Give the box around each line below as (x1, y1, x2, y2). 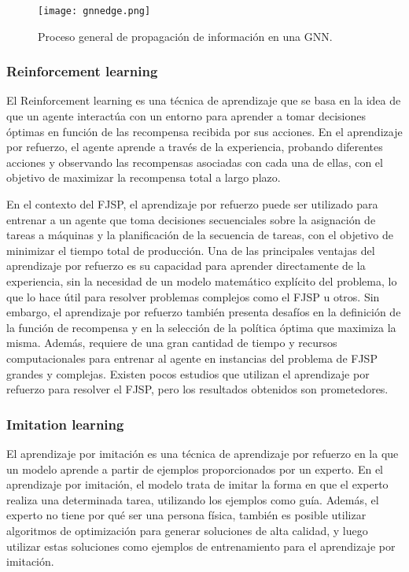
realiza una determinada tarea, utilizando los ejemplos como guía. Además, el (6, 491, 379, 507)
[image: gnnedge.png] (38, 6, 151, 17)
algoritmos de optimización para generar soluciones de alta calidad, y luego (6, 522, 368, 538)
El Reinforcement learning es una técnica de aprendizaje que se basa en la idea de (6, 92, 401, 109)
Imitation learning (6, 414, 124, 434)
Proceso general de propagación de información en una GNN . (38, 28, 333, 44)
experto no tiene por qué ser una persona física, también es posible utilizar (6, 507, 367, 523)
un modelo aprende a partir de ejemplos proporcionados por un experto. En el (6, 460, 384, 477)
